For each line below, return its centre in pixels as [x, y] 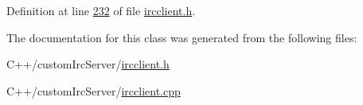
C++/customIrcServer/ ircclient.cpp [94, 90]
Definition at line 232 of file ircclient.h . [101, 10]
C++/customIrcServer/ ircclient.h [88, 64]
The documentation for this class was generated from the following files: [182, 37]
